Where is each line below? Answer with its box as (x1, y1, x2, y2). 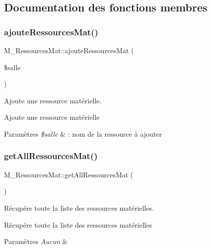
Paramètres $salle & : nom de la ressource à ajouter (4, 128, 162, 139)
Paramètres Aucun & (4, 236, 68, 247)
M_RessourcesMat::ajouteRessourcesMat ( (4, 45, 134, 55)
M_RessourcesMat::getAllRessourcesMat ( (4, 169, 134, 179)
